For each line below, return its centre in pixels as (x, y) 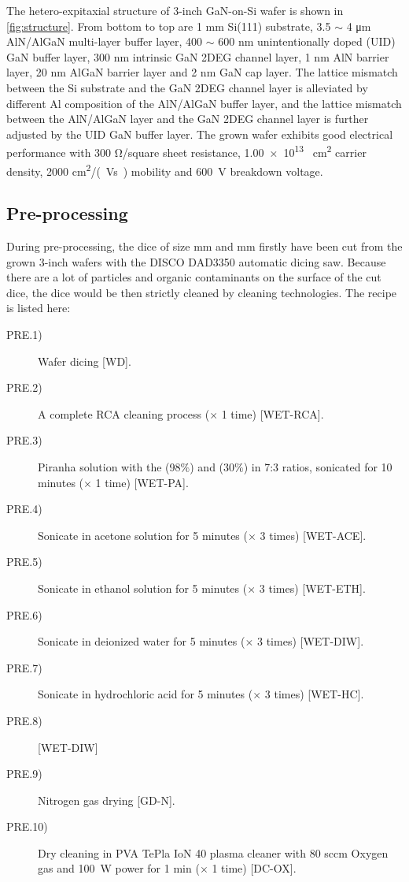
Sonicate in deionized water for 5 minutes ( (142, 641)
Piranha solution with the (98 (109, 466)
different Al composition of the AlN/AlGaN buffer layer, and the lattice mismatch (204, 103)
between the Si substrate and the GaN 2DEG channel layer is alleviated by (187, 87)
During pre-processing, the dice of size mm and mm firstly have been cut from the (204, 246)
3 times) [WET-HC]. (314, 694)
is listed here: (39, 308)
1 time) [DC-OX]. (254, 868)
